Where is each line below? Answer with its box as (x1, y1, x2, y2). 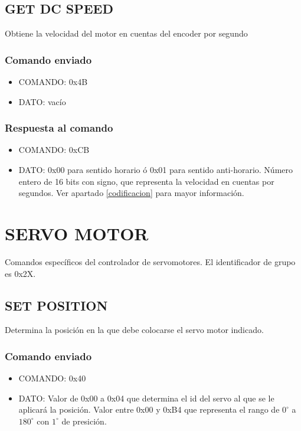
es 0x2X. (5, 267, 36, 279)
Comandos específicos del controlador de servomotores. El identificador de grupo (5, 255, 296, 267)
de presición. (61, 414, 107, 427)
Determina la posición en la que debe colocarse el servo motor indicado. (5, 324, 264, 336)
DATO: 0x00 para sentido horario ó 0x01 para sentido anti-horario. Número (18, 164, 293, 176)
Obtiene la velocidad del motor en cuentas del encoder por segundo (5, 27, 248, 40)
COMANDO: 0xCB (18, 143, 90, 156)
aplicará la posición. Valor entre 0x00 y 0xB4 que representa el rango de (18, 403, 280, 416)
